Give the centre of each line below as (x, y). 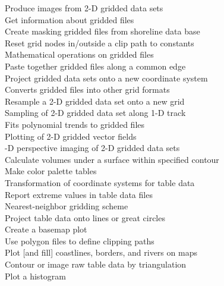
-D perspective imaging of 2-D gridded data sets (92, 148)
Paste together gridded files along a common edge (95, 66)
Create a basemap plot (46, 229)
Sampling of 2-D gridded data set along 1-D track (95, 113)
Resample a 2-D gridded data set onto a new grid (95, 101)
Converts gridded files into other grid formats (87, 89)
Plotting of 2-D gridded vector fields (71, 136)
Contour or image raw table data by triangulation (96, 264)
